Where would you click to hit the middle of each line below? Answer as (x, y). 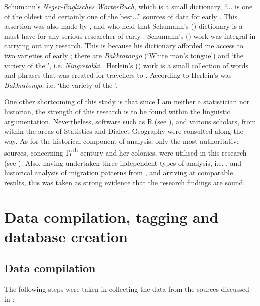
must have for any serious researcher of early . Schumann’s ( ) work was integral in (130, 35)
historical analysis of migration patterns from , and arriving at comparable (119, 172)
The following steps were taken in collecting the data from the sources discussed (127, 289)
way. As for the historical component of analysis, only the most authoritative (122, 141)
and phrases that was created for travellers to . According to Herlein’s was (118, 75)
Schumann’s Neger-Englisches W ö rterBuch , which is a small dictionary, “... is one (128, 6)
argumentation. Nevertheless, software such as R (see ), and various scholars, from (130, 121)
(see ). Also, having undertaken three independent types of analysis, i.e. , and (123, 162)
